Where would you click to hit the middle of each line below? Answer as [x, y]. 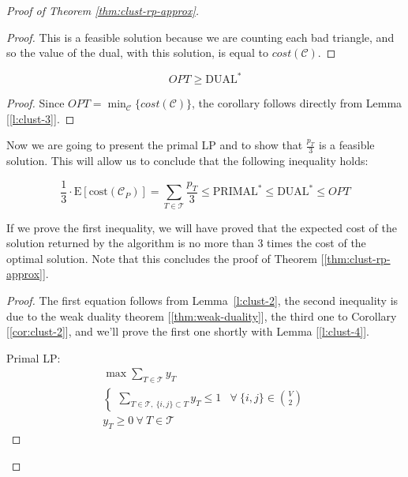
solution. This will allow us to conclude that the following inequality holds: [187, 161]
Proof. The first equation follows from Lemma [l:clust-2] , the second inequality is [202, 300]
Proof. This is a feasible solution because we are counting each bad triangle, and [200, 37]
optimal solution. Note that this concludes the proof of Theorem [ [165, 258]
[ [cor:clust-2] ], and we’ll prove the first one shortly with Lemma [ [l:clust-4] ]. [188, 331]
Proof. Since [36, 103]
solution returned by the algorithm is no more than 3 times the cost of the [186, 243]
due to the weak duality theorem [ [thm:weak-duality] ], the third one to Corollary [202, 315]
